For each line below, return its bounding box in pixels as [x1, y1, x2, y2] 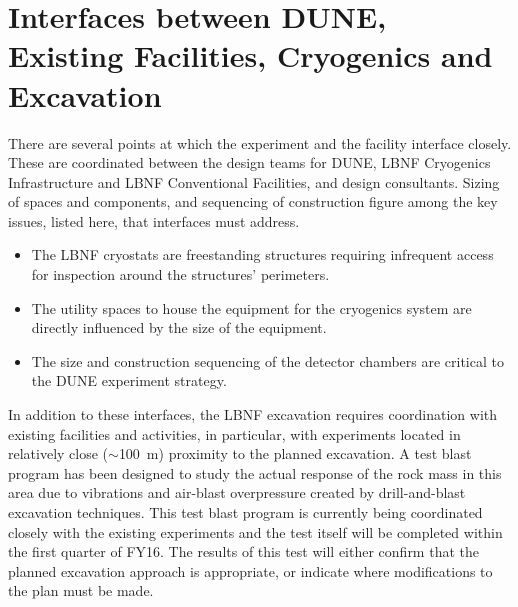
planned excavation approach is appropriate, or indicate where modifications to [8, 560, 493, 581]
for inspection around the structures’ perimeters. [31, 264, 330, 285]
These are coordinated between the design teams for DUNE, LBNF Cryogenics [8, 152, 491, 173]
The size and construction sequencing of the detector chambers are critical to [31, 350, 504, 371]
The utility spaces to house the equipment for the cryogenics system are [31, 297, 472, 318]
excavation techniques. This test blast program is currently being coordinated [8, 502, 483, 522]
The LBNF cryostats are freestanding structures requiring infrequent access [31, 244, 494, 265]
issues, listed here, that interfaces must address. [8, 210, 300, 231]
